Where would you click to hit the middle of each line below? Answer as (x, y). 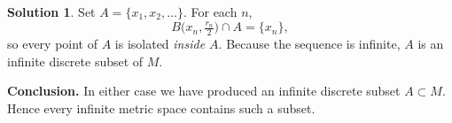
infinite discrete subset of (75, 61)
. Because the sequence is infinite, (309, 44)
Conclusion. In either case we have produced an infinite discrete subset (204, 91)
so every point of (53, 44)
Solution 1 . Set (51, 12)
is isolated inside (160, 44)
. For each (210, 12)
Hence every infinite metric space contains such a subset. (161, 108)
